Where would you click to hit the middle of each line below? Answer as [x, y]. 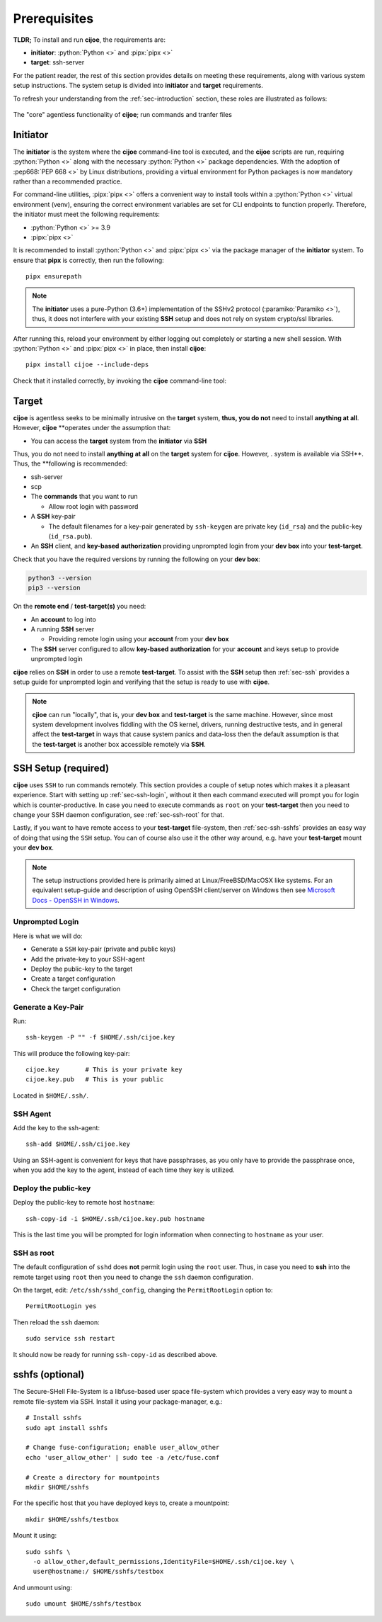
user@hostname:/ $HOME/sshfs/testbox [98, 1572]
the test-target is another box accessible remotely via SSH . [119, 744]
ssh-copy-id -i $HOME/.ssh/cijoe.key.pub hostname [115, 1218]
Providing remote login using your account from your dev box [139, 639]
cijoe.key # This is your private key [104, 1070]
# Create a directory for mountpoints [93, 1477]
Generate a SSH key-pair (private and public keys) [103, 949]
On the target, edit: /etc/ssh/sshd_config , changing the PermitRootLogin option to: [143, 1290]
